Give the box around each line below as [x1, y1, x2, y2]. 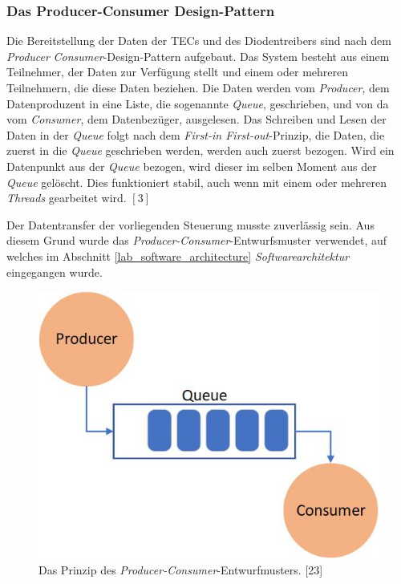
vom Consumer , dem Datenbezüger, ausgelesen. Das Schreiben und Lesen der [6, 111, 387, 128]
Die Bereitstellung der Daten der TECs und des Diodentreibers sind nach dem [6, 32, 391, 49]
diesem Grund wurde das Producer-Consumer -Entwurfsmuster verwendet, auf [6, 232, 387, 249]
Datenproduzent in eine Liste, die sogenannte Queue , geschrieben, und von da [6, 95, 389, 112]
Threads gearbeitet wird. [6, 189, 127, 206]
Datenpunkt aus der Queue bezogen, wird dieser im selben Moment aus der [6, 157, 377, 174]
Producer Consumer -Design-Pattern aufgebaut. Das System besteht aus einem [6, 47, 390, 64]
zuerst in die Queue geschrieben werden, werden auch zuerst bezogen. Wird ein [6, 142, 395, 159]
